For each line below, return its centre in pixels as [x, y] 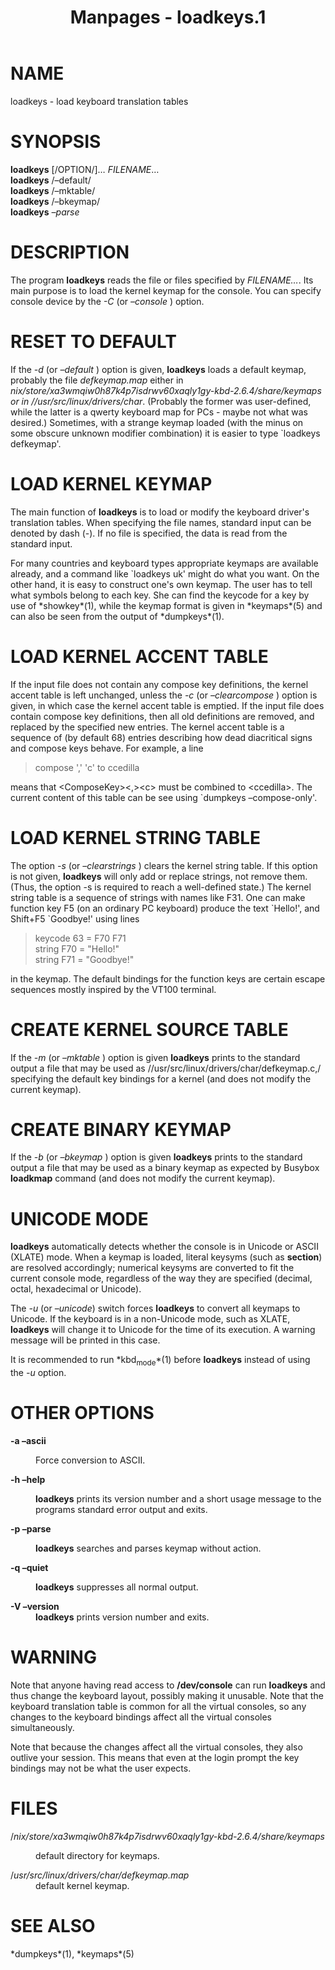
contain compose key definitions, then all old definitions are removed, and [162, 716]
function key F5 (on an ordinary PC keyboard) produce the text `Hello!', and [165, 908]
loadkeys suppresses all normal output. [117, 1587]
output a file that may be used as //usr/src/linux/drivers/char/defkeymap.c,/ [166, 1068]
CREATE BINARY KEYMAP [121, 1129]
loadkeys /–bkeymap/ [55, 201]
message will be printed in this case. [85, 1340]
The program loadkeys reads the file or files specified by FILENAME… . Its [162, 280]
